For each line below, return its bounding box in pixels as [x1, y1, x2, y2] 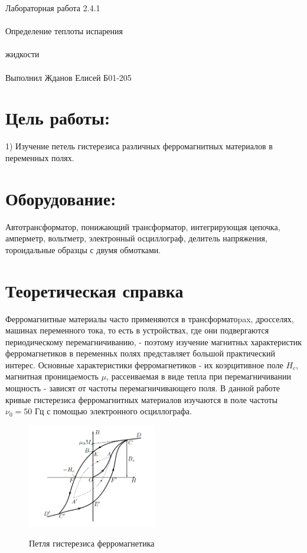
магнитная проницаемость [5, 370, 99, 382]
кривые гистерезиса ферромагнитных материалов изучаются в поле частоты [5, 393, 278, 405]
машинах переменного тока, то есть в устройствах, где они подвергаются [5, 324, 269, 336]
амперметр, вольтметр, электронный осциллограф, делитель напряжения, [5, 232, 267, 244]
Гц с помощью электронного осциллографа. [34, 405, 192, 417]
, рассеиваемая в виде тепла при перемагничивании [106, 370, 292, 382]
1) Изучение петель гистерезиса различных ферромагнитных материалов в [5, 140, 273, 152]
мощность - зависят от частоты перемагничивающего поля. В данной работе [5, 382, 280, 394]
